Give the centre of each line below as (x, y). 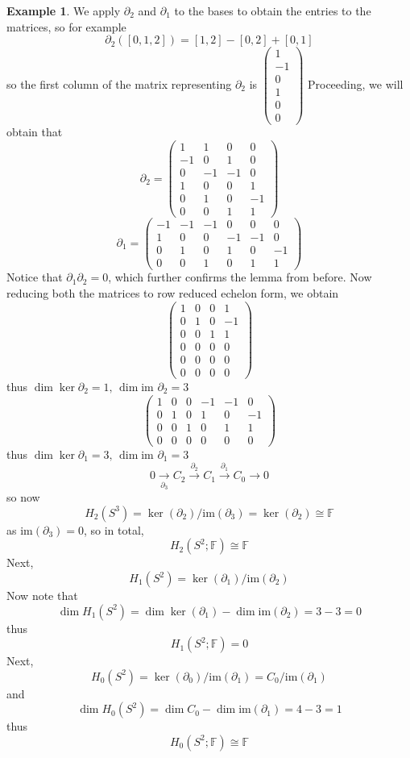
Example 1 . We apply (64, 10)
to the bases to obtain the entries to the (273, 10)
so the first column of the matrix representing (119, 83)
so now (23, 497)
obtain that (35, 132)
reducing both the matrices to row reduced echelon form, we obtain (173, 293)
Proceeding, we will (355, 83)
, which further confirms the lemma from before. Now (240, 277)
